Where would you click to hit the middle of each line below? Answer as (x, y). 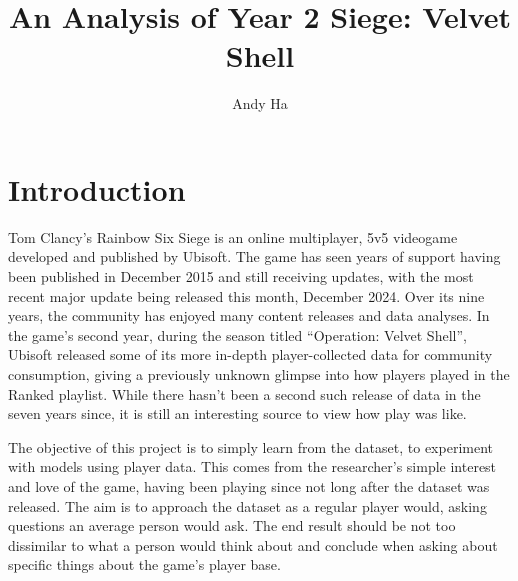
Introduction (97, 188)
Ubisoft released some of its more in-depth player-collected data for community (250, 354)
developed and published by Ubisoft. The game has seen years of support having (254, 256)
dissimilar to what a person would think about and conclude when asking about (253, 544)
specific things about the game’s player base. (144, 564)
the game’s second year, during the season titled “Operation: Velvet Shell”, (237, 334)
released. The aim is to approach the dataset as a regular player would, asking (247, 505)
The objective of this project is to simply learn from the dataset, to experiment (251, 446)
